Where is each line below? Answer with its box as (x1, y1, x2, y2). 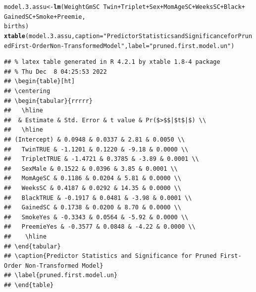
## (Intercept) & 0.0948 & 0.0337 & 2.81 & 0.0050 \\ (4, 136, 185, 144)
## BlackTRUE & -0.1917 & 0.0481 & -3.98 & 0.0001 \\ (4, 194, 192, 201)
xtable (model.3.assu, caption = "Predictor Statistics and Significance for (4, 32, 238, 40)
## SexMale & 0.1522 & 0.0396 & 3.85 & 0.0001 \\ (4, 165, 178, 172)
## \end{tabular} (4, 243, 61, 250)
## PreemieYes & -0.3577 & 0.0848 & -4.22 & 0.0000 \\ (4, 223, 196, 231)
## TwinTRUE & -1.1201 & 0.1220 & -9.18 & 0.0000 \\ (4, 146, 189, 153)
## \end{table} (4, 281, 54, 289)
